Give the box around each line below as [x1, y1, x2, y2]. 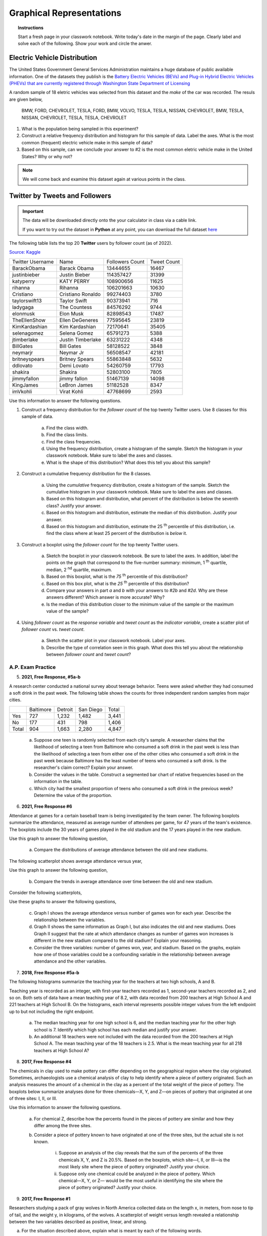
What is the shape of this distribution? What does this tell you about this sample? [46, 459, 211, 465]
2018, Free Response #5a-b [21, 970, 80, 975]
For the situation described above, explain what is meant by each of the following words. [21, 1228, 202, 1234]
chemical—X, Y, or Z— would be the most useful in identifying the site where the [58, 1177, 223, 1184]
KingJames [12, 381, 39, 388]
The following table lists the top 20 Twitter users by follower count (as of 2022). [9, 240, 173, 246]
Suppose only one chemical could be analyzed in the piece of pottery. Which [58, 1171, 216, 1177]
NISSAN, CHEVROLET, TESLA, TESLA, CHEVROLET [21, 114, 127, 121]
